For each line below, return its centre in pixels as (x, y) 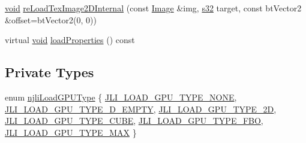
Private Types (49, 72)
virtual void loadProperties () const (70, 40)
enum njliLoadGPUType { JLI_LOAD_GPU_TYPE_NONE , (121, 97)
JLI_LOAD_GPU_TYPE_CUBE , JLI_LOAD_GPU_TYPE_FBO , (134, 121)
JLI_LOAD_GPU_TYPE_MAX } (71, 132)
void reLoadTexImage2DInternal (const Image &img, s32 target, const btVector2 (153, 8)
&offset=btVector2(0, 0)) (51, 19)
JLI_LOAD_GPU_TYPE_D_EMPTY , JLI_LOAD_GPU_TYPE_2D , (141, 109)
